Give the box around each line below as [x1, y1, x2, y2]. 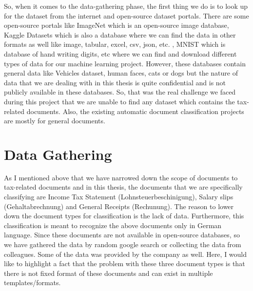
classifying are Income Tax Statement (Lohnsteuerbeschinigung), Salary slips [4, 192, 234, 202]
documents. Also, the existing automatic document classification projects [26, 106, 244, 116]
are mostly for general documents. [4, 116, 105, 126]
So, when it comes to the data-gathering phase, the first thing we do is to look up [4, 1, 248, 11]
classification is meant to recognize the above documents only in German [4, 220, 222, 230]
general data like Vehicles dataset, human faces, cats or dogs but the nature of [4, 68, 238, 78]
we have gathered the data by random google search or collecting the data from [4, 239, 241, 249]
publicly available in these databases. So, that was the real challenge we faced [4, 87, 236, 97]
